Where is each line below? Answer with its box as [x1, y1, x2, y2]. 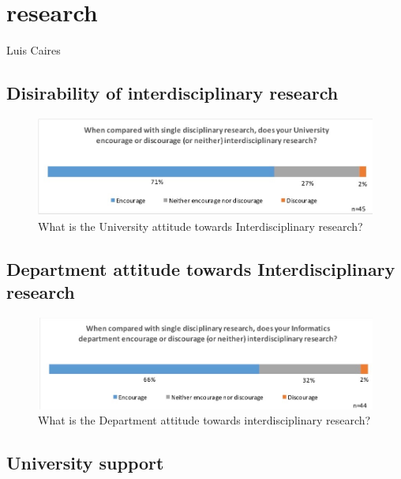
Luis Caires [6, 42, 61, 58]
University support [6, 451, 164, 475]
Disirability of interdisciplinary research [6, 81, 339, 105]
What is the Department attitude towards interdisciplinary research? [38, 412, 371, 428]
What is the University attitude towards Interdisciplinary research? [38, 217, 363, 234]
